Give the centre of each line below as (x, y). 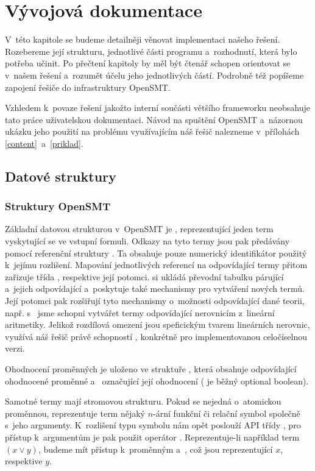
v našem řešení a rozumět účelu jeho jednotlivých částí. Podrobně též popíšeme (154, 75)
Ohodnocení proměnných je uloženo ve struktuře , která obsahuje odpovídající (151, 369)
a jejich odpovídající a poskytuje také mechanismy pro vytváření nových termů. (155, 289)
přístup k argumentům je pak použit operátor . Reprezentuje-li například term (152, 437)
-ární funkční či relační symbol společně (227, 413)
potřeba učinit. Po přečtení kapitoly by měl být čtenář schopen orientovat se (148, 63)
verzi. (15, 348)
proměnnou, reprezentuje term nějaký (75, 413)
